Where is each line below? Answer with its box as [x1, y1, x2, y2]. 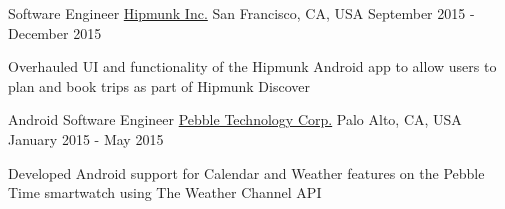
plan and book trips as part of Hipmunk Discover [8, 75, 310, 96]
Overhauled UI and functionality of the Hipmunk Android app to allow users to [8, 56, 497, 77]
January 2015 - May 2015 [8, 128, 164, 149]
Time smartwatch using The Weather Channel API [8, 182, 322, 203]
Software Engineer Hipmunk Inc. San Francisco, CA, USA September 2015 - [8, 3, 475, 23]
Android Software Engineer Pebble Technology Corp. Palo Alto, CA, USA [8, 109, 462, 130]
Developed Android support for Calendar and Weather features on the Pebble [8, 162, 485, 183]
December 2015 [8, 22, 102, 43]
